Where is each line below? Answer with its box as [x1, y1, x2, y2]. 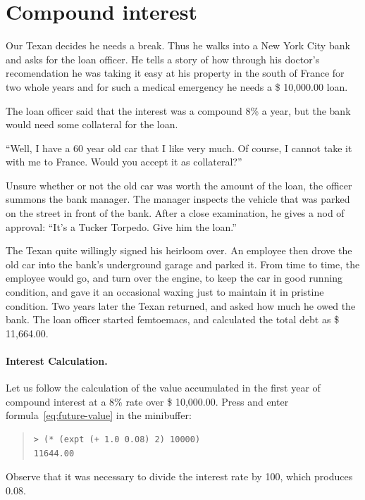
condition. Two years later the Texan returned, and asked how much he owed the [6, 298, 356, 313]
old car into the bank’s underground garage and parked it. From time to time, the [6, 256, 360, 271]
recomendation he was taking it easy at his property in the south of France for [6, 65, 345, 80]
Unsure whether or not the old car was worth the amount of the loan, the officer [6, 177, 352, 192]
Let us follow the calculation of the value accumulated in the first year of [6, 380, 321, 395]
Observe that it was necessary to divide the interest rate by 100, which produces [6, 469, 353, 484]
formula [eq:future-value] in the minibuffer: [6, 408, 192, 423]
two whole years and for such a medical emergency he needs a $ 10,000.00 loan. [6, 79, 348, 94]
